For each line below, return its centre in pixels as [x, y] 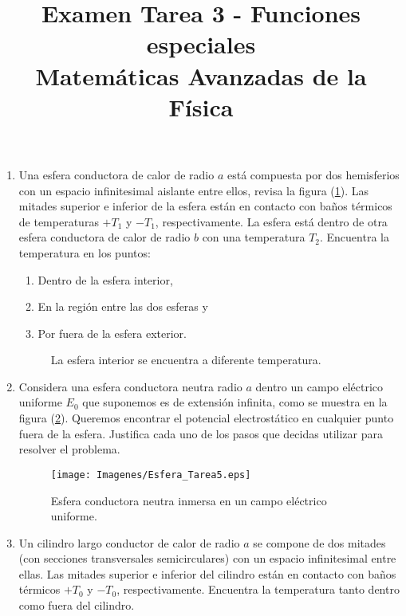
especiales [201, 44]
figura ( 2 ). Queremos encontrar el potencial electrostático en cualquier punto [206, 418]
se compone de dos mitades [319, 542]
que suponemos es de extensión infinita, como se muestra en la [235, 402]
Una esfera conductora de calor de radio [116, 174]
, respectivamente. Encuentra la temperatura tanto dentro [258, 589]
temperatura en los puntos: [85, 252]
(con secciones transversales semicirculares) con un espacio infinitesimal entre [207, 558]
